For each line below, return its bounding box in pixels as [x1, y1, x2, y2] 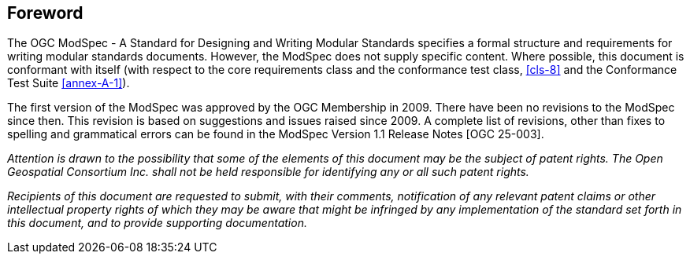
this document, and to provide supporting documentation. [7, 216, 307, 230]
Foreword [7, 3, 83, 23]
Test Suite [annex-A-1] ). [7, 76, 130, 90]
